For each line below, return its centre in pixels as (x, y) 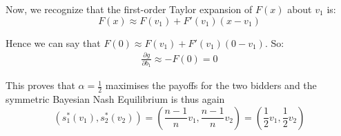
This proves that (40, 85)
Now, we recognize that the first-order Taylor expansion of (129, 9)
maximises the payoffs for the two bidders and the (211, 85)
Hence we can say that (53, 42)
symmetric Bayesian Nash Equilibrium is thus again (115, 99)
